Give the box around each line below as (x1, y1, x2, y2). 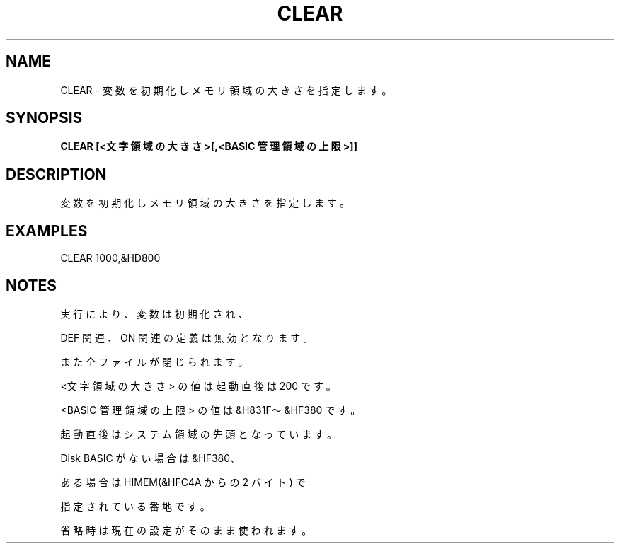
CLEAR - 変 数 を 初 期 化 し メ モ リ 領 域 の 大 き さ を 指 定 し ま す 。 (60, 83, 392, 96)
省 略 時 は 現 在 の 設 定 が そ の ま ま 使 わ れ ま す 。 (60, 524, 312, 536)
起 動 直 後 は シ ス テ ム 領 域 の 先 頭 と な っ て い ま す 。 (60, 427, 338, 440)
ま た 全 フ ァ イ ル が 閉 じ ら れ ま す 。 (60, 355, 248, 368)
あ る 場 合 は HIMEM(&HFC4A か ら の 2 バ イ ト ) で (60, 475, 306, 488)
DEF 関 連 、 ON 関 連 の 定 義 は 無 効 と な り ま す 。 (60, 331, 314, 344)
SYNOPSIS (6, 109, 83, 127)
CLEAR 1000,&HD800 (60, 252, 161, 265)
